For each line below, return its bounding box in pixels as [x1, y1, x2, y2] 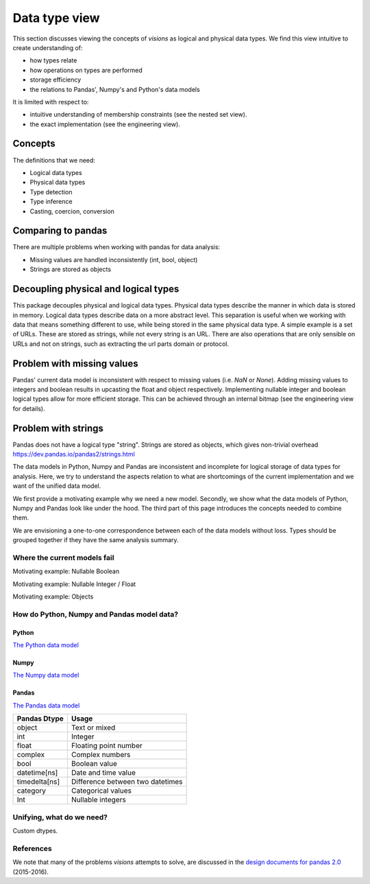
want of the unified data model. [12, 482, 101, 490]
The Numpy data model [12, 671, 79, 679]
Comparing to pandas [12, 225, 108, 237]
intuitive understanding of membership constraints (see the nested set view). [29, 110, 247, 119]
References [12, 844, 52, 853]
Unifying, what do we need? [12, 812, 108, 822]
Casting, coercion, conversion [29, 207, 114, 216]
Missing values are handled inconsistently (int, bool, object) [29, 255, 198, 264]
